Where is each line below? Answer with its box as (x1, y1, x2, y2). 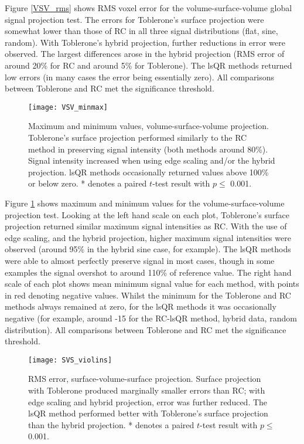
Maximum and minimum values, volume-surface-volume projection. (28, 120, 269, 132)
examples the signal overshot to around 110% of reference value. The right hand (5, 266, 292, 278)
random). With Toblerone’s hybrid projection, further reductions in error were (5, 36, 285, 48)
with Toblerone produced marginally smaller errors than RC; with (28, 384, 265, 396)
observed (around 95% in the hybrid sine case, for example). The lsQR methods (5, 243, 291, 255)
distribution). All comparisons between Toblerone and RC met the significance (5, 323, 286, 335)
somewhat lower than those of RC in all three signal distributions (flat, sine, (5, 25, 278, 37)
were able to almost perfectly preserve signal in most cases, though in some (5, 254, 275, 266)
